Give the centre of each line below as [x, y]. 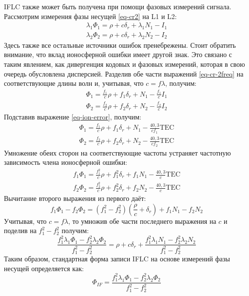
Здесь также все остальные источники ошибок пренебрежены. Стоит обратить [120, 45]
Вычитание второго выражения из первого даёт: [75, 198]
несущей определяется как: [44, 268]
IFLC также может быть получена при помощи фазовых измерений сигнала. [118, 6]
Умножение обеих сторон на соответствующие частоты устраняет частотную [117, 152]
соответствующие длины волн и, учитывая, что [74, 83]
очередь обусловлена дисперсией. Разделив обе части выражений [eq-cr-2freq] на [124, 73]
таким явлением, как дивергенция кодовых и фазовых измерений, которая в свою [124, 64]
